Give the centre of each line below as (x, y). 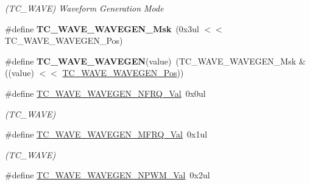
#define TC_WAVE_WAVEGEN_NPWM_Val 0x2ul (107, 175)
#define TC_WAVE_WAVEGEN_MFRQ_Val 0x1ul (106, 134)
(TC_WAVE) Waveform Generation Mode (84, 8)
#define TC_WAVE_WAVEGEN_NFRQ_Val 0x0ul (105, 93)
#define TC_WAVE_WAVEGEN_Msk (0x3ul (102, 28)
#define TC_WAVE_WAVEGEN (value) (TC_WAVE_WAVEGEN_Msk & (155, 61)
